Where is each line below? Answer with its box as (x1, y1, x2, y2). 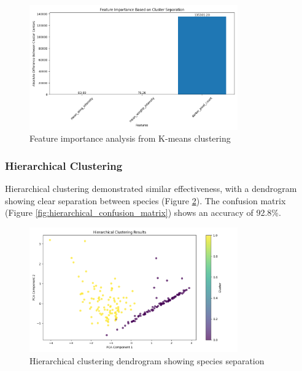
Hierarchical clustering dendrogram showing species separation (29, 354, 265, 367)
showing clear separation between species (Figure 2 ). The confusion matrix (5, 194, 286, 207)
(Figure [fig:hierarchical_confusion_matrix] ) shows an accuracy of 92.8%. (5, 206, 281, 219)
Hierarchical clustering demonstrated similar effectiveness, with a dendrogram (5, 182, 297, 194)
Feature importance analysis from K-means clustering (29, 132, 231, 145)
